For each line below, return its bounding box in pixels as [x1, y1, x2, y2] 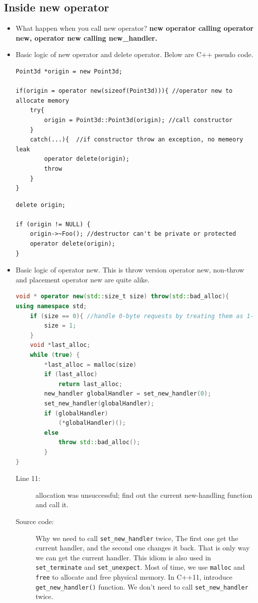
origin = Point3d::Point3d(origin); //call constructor [44, 116, 233, 124]
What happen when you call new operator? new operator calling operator [15, 23, 254, 33]
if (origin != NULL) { [15, 220, 91, 228]
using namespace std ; [15, 303, 87, 310]
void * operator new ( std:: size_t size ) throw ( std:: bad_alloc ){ [15, 293, 229, 300]
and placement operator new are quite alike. [15, 274, 150, 284]
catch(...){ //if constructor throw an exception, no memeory [30, 136, 243, 143]
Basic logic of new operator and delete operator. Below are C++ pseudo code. [15, 49, 254, 60]
